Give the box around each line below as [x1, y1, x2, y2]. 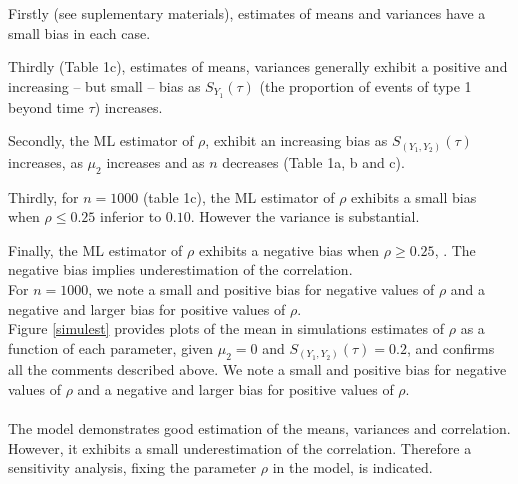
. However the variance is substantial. [190, 206, 420, 227]
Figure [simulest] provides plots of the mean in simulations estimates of [8, 318, 445, 339]
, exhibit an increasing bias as [205, 130, 388, 151]
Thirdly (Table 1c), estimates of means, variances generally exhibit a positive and [8, 56, 508, 77]
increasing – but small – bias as [8, 75, 201, 96]
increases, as [8, 151, 83, 172]
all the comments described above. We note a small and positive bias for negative [8, 359, 507, 380]
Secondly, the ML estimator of [8, 130, 194, 151]
